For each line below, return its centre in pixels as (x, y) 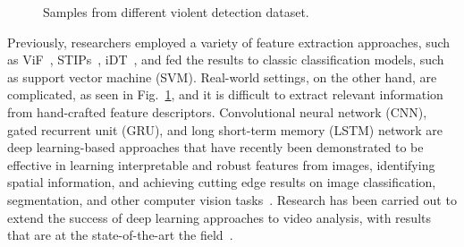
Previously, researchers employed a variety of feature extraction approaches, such (229, 42)
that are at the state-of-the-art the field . (120, 235)
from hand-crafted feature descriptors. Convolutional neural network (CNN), (217, 111)
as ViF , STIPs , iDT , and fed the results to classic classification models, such (226, 60)
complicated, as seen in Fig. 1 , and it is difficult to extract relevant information (225, 94)
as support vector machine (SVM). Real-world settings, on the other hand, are (222, 77)
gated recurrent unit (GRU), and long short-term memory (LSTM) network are (225, 129)
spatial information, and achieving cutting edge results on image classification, (222, 182)
